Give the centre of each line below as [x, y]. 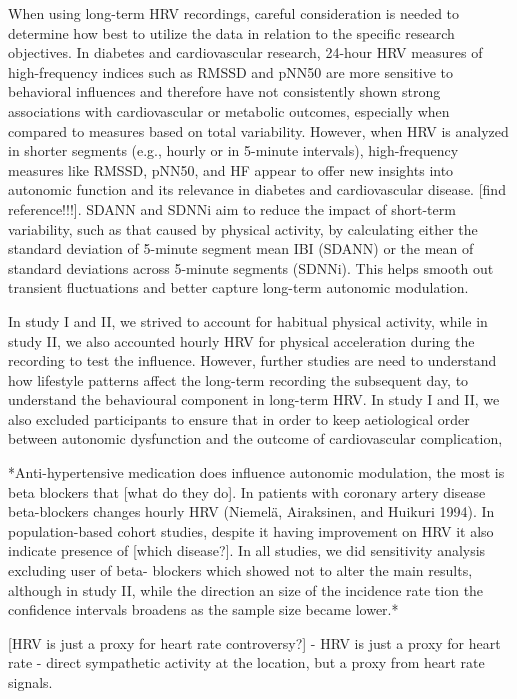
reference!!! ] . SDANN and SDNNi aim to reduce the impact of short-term [232, 208]
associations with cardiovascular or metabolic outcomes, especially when [229, 110]
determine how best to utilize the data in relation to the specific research [231, 32]
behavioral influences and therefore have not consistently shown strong [224, 91]
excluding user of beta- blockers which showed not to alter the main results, [240, 570]
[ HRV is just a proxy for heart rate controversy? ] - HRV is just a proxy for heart [254, 642]
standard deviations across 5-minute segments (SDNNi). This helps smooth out [251, 267]
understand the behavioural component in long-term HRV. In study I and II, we [254, 399]
